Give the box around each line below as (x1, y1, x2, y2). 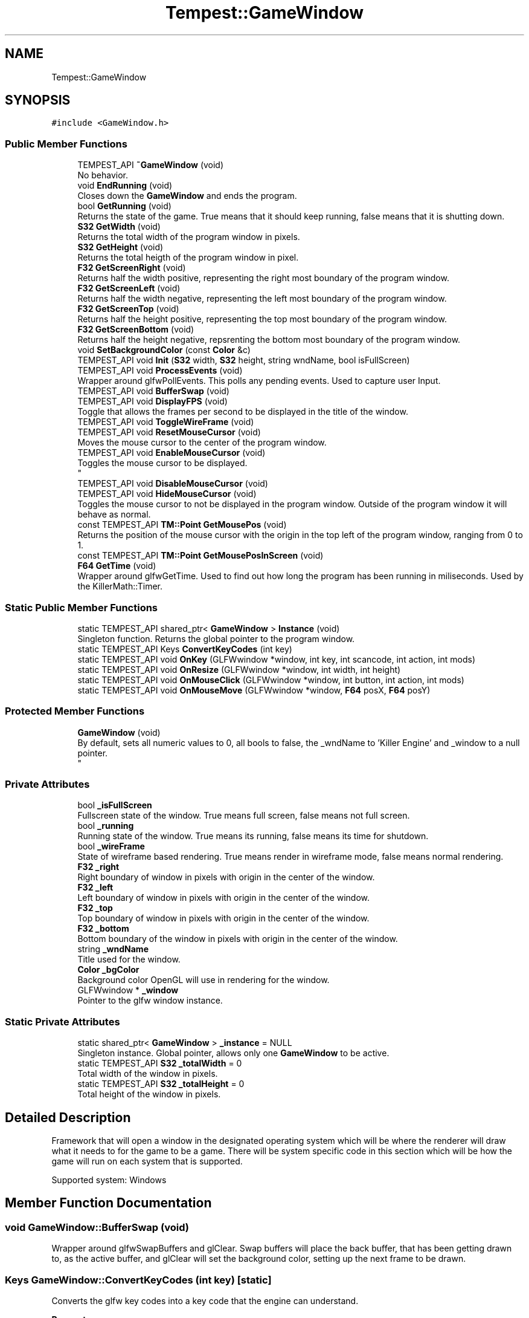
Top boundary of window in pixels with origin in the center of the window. (77, 913, 370, 924)
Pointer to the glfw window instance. (77, 995, 223, 1006)
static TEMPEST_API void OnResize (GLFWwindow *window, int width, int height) (77, 664, 401, 675)
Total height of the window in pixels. (77, 1089, 221, 1100)
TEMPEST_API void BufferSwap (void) (77, 386, 229, 397)
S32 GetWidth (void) (77, 221, 161, 232)
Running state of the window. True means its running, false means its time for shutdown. (77, 831, 429, 842)
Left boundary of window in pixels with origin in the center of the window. (77, 892, 370, 903)
